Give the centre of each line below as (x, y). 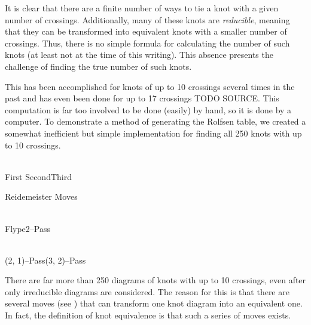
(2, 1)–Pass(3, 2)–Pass (45, 260)
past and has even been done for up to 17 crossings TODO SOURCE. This (142, 98)
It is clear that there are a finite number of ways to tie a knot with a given (142, 8)
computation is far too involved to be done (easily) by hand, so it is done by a (148, 109)
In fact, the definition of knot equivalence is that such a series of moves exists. (148, 315)
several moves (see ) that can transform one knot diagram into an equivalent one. (154, 303)
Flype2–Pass (28, 228)
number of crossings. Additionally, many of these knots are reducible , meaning (147, 19)
